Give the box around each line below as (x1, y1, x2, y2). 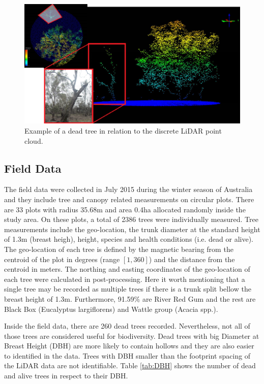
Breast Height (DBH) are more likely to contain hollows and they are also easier (4, 340, 254, 351)
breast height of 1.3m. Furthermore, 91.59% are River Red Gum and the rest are (4, 293, 256, 304)
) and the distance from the (149, 253, 235, 264)
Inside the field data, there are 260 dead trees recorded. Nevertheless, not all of (4, 321, 250, 331)
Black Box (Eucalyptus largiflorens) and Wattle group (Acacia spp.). (4, 303, 218, 314)
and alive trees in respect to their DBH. (4, 370, 128, 381)
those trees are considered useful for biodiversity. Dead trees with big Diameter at (4, 330, 259, 341)
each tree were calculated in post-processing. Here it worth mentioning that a (4, 273, 245, 284)
